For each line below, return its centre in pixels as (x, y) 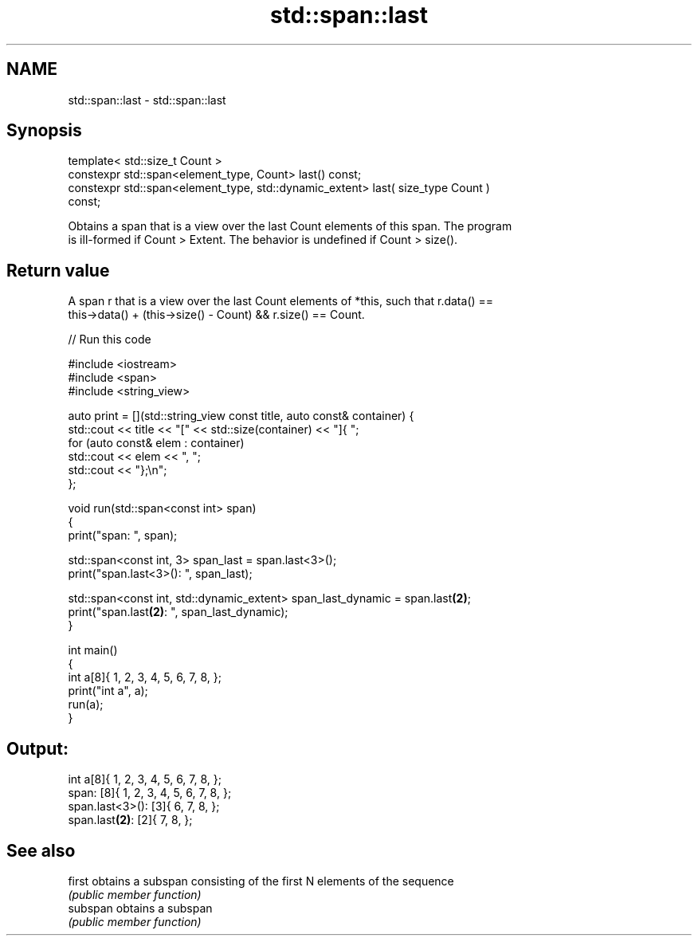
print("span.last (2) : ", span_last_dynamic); (178, 612)
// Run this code (110, 340)
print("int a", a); (108, 691)
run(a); (86, 705)
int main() (93, 650)
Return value (58, 270)
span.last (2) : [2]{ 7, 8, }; (130, 820)
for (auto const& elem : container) (156, 443)
